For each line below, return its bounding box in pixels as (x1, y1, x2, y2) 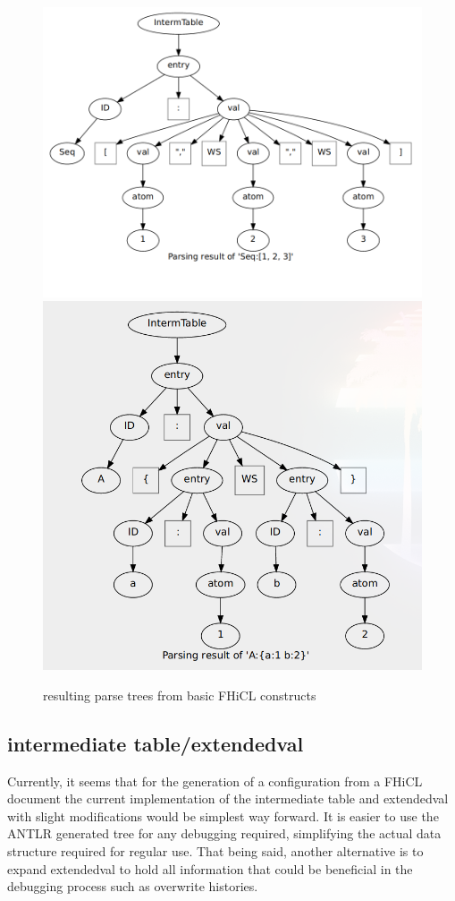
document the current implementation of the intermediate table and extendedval (7, 789, 449, 808)
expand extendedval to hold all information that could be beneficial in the (7, 859, 413, 878)
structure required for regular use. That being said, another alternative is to (7, 842, 424, 860)
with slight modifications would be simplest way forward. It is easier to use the (7, 806, 439, 825)
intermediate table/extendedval (7, 729, 304, 757)
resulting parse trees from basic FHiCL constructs (43, 685, 316, 704)
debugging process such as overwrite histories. (7, 877, 258, 896)
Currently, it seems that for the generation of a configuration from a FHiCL (7, 771, 423, 790)
